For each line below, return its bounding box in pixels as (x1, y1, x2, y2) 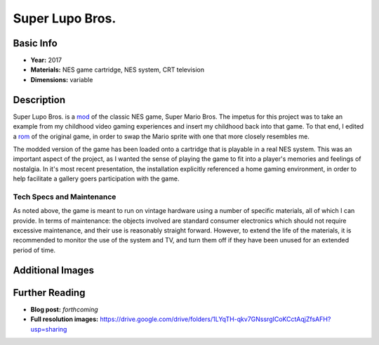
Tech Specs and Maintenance (13, 192, 117, 202)
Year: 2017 (30, 56, 62, 65)
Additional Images (13, 264, 95, 276)
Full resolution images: (30, 315, 98, 323)
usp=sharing (30, 325, 67, 333)
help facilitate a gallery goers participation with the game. (13, 174, 180, 183)
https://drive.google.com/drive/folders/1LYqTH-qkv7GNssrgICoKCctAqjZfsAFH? (99, 315, 331, 323)
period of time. (13, 246, 56, 254)
